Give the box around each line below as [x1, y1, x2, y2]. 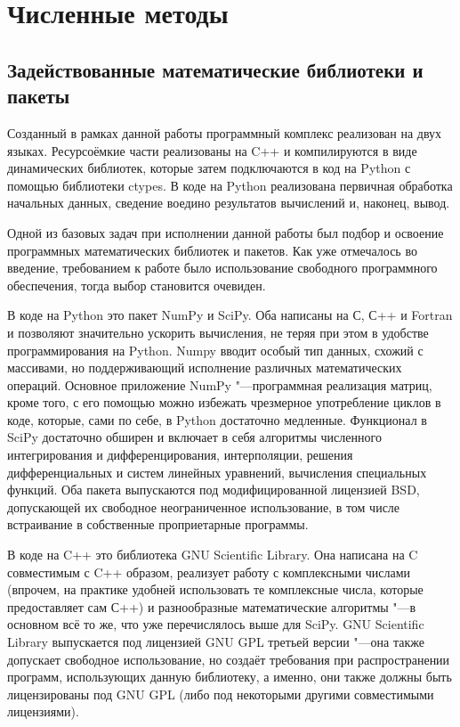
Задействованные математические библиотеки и [7, 55, 424, 83]
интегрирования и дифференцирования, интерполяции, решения [7, 445, 353, 464]
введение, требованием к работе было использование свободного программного [7, 258, 438, 277]
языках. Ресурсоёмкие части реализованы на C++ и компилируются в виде [7, 141, 417, 159]
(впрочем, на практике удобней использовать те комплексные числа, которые [7, 580, 424, 599]
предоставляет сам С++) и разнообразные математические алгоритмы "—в [7, 597, 416, 616]
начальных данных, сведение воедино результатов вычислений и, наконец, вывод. [7, 193, 450, 212]
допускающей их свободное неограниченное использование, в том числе [7, 497, 400, 516]
